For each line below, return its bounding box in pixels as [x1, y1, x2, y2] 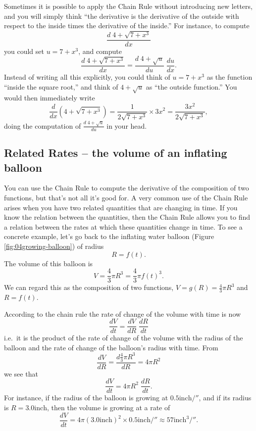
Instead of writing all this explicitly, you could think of [4, 72, 170, 82]
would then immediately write [4, 93, 95, 103]
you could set [4, 46, 44, 56]
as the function [206, 72, 253, 82]
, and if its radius [199, 392, 252, 403]
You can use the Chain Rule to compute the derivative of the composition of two [4, 183, 249, 193]
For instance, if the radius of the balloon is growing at [4, 392, 168, 403]
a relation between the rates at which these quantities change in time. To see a [4, 221, 243, 232]
